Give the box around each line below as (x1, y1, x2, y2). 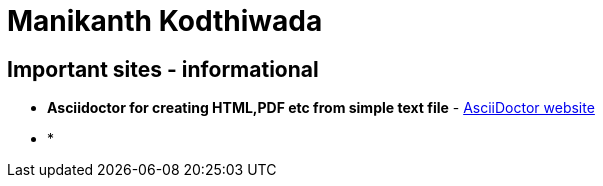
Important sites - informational (7, 56, 319, 82)
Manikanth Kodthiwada (7, 4, 323, 38)
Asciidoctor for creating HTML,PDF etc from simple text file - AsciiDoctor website (47, 99, 595, 117)
